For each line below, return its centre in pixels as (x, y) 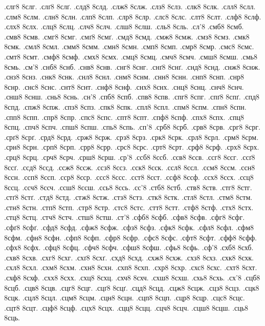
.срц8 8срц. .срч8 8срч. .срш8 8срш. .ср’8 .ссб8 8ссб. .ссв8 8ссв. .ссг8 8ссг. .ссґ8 (130, 157)
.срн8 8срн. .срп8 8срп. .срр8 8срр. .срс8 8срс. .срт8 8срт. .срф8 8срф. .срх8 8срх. (132, 147)
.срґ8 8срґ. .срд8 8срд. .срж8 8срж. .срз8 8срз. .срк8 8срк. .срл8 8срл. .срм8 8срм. (131, 137)
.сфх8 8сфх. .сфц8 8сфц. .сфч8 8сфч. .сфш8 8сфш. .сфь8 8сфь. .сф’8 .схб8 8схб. (129, 247)
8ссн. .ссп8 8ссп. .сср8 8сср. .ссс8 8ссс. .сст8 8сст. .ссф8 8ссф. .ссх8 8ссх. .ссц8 (129, 177)
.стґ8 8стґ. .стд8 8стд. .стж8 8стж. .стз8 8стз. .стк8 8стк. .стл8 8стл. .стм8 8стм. (128, 197)
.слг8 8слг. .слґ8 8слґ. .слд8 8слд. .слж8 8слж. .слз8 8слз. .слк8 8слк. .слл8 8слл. (130, 6)
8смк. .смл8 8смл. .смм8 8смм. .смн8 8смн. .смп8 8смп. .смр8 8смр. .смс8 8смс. (129, 46)
